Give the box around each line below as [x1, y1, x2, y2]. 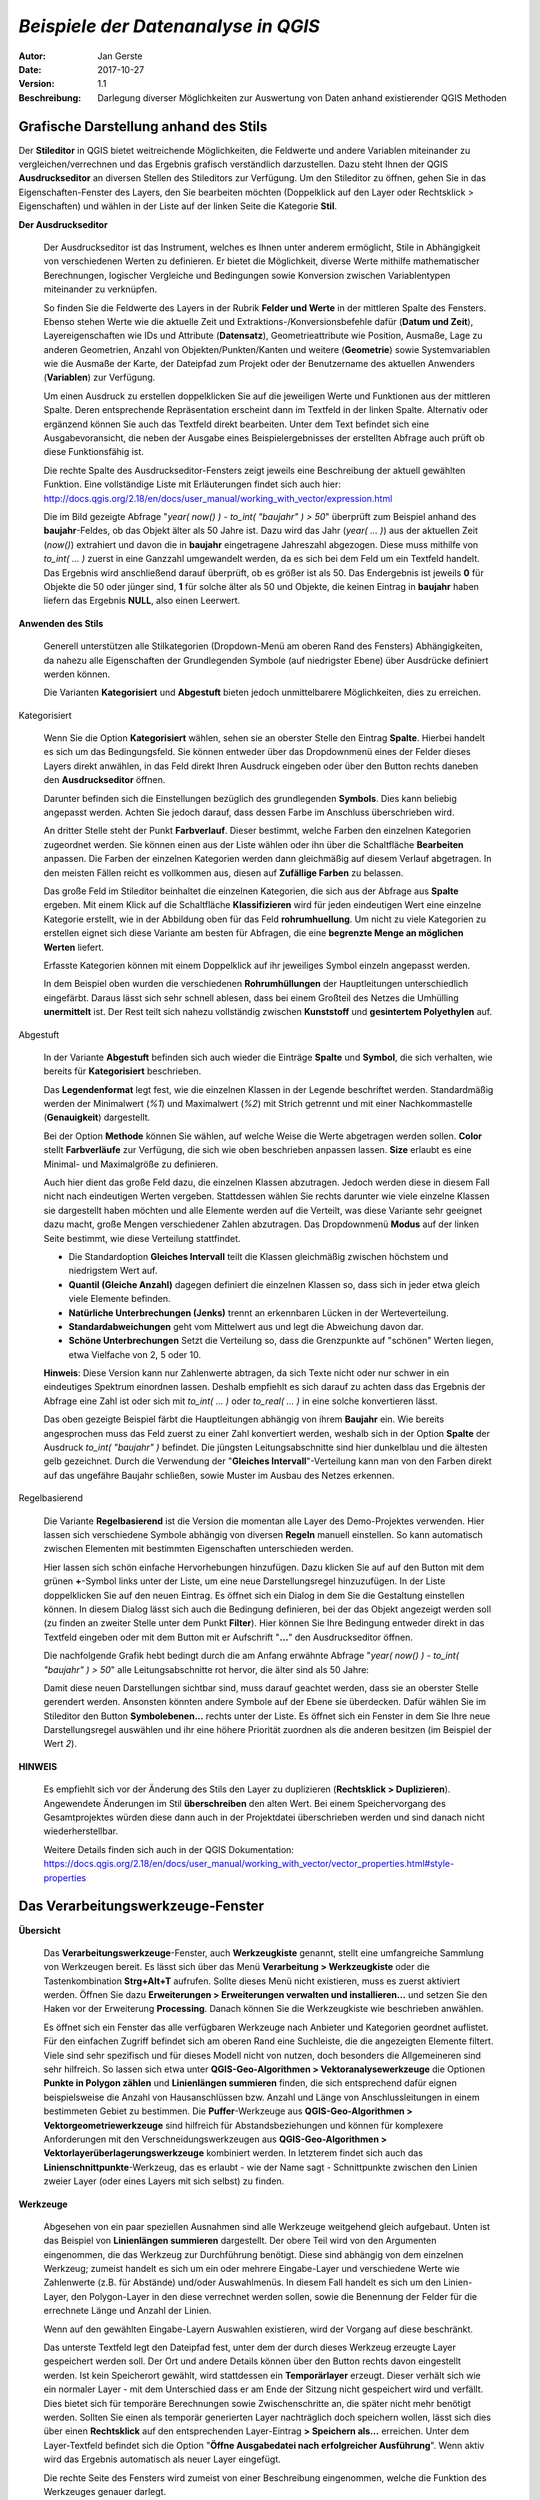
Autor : [18, 50, 47, 62]
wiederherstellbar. [43, 1825, 119, 1837]
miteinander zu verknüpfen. [43, 283, 158, 295]
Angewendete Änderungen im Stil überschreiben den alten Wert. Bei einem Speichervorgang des [43, 1797, 447, 1809]
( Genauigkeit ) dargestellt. [43, 1111, 151, 1124]
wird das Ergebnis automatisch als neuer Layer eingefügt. [43, 2453, 282, 2465]
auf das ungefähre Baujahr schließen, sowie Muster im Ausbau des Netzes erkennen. [43, 1469, 395, 1481]
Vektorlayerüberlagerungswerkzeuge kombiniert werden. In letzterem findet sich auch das [43, 2147, 424, 2159]
